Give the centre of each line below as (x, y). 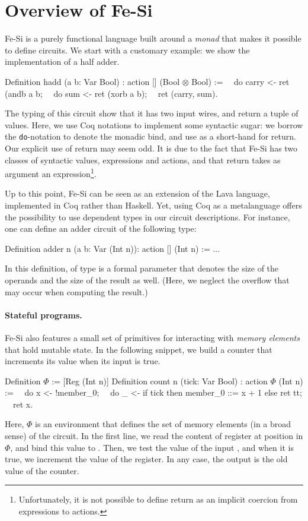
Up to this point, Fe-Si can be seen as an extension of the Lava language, (137, 193)
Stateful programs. (44, 315)
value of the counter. (42, 470)
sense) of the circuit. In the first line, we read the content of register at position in (154, 436)
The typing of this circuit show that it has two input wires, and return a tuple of (152, 113)
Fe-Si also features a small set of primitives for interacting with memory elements (152, 337)
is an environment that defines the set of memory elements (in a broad (163, 424)
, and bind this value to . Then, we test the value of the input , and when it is (152, 447)
